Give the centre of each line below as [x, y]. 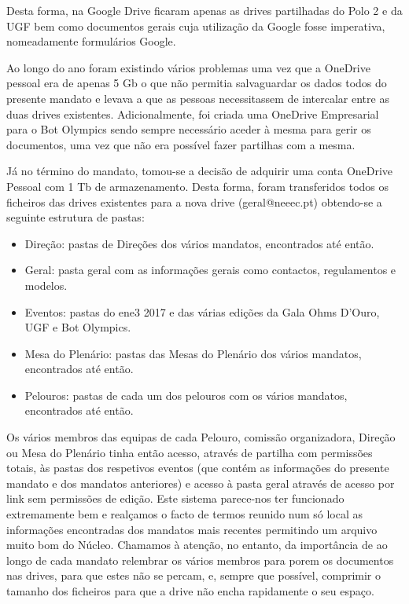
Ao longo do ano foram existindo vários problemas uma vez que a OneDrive [188, 67]
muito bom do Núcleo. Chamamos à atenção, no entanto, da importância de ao [197, 545]
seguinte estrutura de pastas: [76, 217]
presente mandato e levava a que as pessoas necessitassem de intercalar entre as [198, 98]
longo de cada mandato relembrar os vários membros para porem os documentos [200, 560]
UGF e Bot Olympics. [78, 327]
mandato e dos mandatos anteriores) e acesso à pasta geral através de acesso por [201, 483]
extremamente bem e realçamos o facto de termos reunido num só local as [185, 514]
